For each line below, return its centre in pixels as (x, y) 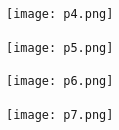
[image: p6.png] (60, 81)
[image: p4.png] (60, 14)
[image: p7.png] (60, 114)
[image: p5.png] (60, 47)
